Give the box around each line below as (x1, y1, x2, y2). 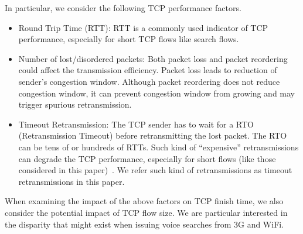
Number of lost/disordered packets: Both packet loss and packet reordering (18, 52, 288, 64)
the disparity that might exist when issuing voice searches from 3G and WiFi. (5, 218, 284, 230)
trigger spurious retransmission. (18, 98, 132, 111)
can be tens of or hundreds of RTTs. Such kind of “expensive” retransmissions (18, 140, 299, 153)
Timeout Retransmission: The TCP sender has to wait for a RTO (18, 118, 254, 130)
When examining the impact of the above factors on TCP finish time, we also (5, 195, 284, 207)
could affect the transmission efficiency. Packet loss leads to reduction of (18, 64, 277, 76)
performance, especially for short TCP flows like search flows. (18, 33, 239, 45)
